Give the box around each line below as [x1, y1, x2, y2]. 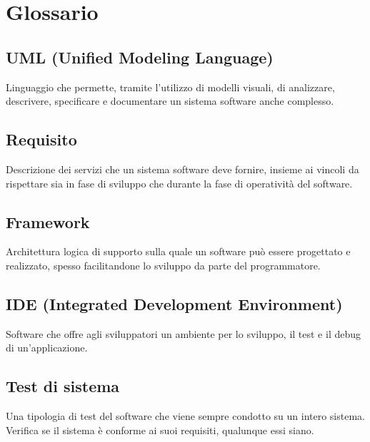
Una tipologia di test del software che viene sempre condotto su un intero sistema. [6, 408, 365, 423]
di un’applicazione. [6, 340, 88, 355]
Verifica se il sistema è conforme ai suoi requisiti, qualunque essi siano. [6, 422, 314, 437]
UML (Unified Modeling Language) [6, 46, 274, 68]
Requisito [6, 128, 77, 150]
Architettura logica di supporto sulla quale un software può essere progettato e [6, 244, 351, 259]
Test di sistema [6, 375, 120, 397]
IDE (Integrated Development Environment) [6, 292, 343, 314]
